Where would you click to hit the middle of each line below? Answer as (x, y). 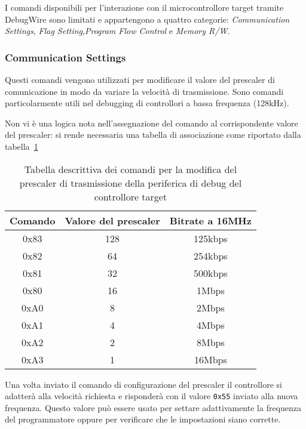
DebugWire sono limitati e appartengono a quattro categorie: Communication (147, 19)
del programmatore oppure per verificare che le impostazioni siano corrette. (143, 419)
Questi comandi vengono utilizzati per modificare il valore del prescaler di (140, 79)
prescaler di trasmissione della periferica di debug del (131, 183)
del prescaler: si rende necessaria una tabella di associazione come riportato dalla (153, 135)
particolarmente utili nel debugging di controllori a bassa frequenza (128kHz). (147, 103)
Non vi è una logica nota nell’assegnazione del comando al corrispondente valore (152, 123)
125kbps (211, 238)
